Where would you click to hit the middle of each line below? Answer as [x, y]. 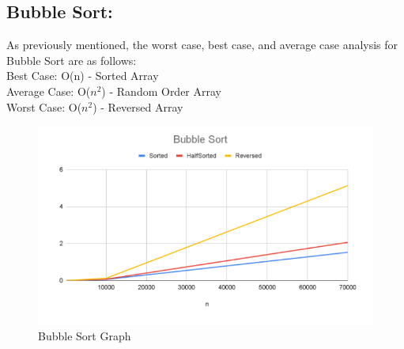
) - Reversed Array [138, 106]
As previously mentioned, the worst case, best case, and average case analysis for [202, 45]
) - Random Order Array [161, 91]
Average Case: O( [49, 91]
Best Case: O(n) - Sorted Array [83, 76]
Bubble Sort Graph [85, 335]
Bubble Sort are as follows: [72, 60]
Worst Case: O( [44, 106]
